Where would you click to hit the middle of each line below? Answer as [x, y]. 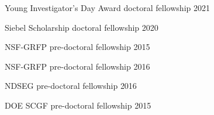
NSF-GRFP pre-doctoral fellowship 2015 [77, 47]
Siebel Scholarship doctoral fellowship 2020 [82, 27]
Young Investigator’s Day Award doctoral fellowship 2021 [107, 8]
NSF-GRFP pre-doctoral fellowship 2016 [77, 66]
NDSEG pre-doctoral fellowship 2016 [71, 86]
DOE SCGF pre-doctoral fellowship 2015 [78, 105]
